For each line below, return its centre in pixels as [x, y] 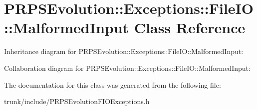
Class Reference [190, 27]
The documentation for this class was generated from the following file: [113, 84]
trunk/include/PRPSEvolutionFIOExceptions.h [77, 101]
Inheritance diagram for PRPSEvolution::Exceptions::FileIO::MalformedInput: [124, 51]
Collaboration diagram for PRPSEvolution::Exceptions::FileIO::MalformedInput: [127, 68]
